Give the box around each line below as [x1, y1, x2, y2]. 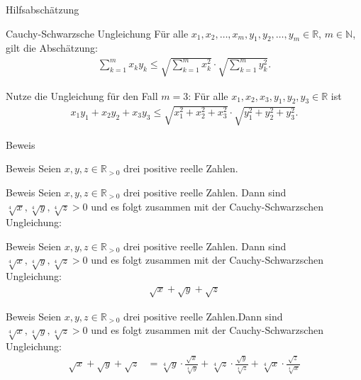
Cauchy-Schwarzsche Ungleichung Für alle [6, 26, 189, 40]
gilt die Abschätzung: [6, 40, 98, 55]
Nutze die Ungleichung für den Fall [6, 88, 158, 103]
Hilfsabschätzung [6, 2, 79, 16]
